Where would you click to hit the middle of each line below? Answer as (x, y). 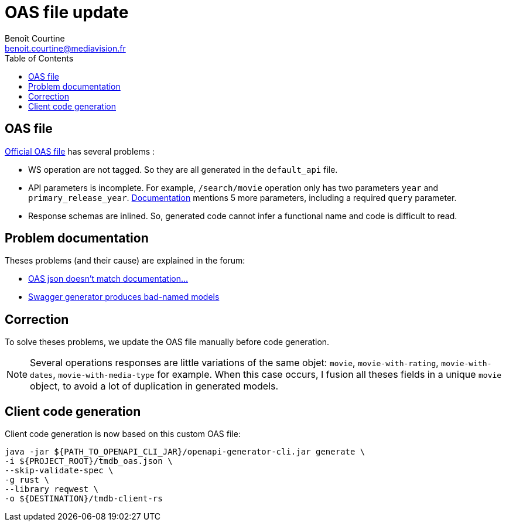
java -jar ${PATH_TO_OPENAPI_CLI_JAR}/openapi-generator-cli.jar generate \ (185, 452)
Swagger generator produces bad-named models (124, 297)
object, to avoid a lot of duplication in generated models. (154, 386)
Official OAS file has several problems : (80, 151)
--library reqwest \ (52, 489)
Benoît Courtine (35, 38)
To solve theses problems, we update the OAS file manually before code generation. (167, 342)
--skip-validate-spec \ (59, 471)
